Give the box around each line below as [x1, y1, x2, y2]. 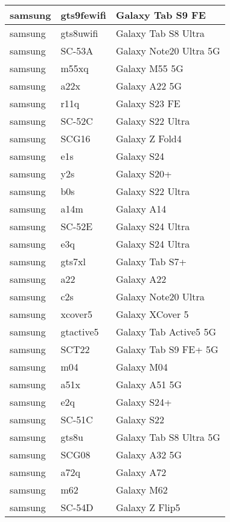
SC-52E [60, 219, 93, 233]
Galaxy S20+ [115, 167, 172, 180]
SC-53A [60, 44, 94, 58]
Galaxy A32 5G [115, 448, 182, 461]
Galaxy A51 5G [115, 377, 182, 391]
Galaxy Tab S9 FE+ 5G [115, 342, 219, 356]
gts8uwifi [60, 26, 98, 40]
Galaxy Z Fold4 [115, 131, 182, 145]
